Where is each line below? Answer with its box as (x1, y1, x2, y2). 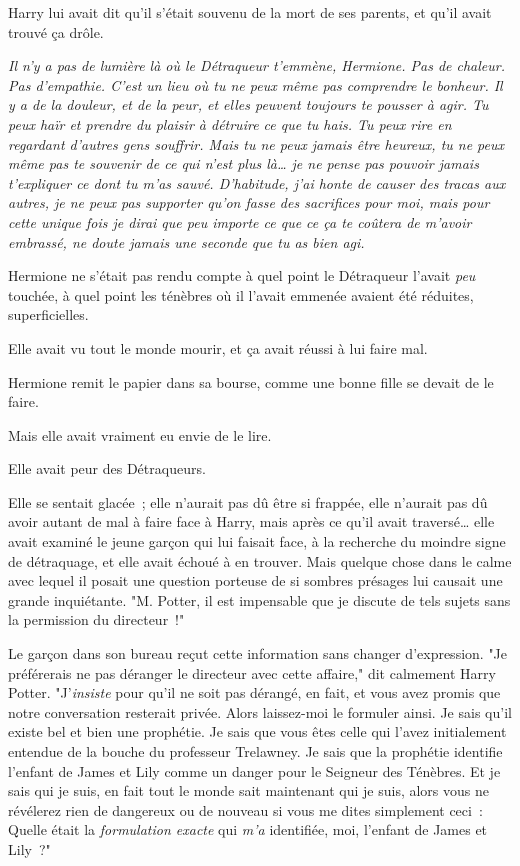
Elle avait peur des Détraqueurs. (8, 458, 206, 479)
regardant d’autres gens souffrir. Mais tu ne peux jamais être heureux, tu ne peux (8, 133, 505, 154)
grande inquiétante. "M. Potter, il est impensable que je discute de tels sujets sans (8, 589, 511, 610)
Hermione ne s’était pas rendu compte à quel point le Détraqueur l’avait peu (8, 265, 476, 286)
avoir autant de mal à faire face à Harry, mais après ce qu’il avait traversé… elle (8, 511, 495, 532)
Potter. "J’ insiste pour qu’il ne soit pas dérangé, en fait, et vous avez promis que (8, 682, 501, 703)
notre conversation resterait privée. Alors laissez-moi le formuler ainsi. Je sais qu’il (8, 701, 512, 722)
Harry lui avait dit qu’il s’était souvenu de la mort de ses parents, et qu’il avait (8, 2, 492, 22)
